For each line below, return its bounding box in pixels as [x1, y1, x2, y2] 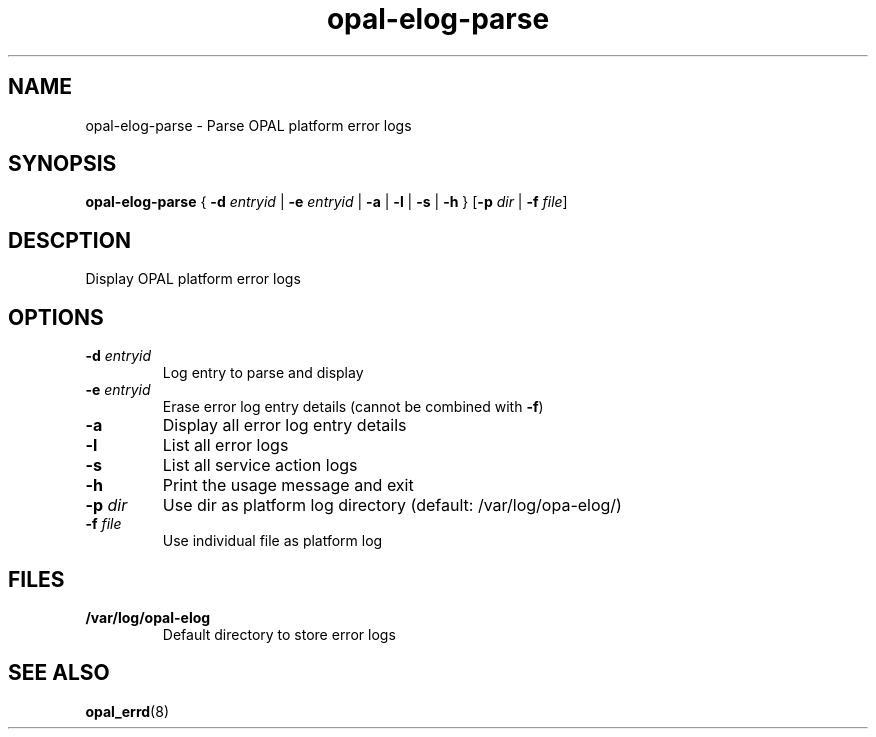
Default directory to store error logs [162, 625, 396, 643]
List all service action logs [162, 455, 358, 476]
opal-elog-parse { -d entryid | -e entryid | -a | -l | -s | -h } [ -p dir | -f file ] [85, 193, 568, 211]
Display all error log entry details [162, 415, 407, 436]
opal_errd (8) [85, 702, 169, 720]
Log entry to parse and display [162, 364, 364, 382]
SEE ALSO [8, 660, 110, 686]
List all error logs [162, 435, 289, 456]
